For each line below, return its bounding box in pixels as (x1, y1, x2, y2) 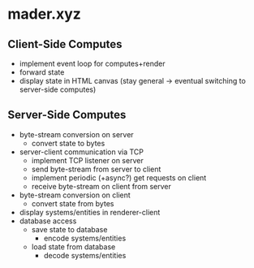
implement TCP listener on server (31, 155, 144, 165)
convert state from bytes (31, 198, 114, 208)
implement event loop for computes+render (19, 58, 166, 68)
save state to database (31, 224, 108, 234)
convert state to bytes (31, 138, 105, 148)
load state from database (31, 241, 116, 252)
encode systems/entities (43, 233, 127, 243)
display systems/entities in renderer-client (19, 207, 161, 217)
